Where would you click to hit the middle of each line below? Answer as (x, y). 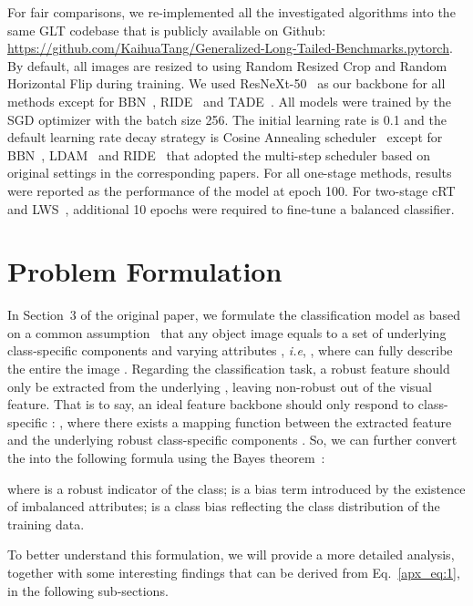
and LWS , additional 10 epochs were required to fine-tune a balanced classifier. (231, 208)
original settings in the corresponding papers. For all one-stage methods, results (230, 173)
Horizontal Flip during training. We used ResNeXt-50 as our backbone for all (226, 83)
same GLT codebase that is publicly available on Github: (167, 30)
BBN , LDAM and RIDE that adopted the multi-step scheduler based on (219, 154)
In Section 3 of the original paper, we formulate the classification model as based (234, 315)
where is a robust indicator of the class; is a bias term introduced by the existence (236, 488)
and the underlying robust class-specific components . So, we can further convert (232, 440)
